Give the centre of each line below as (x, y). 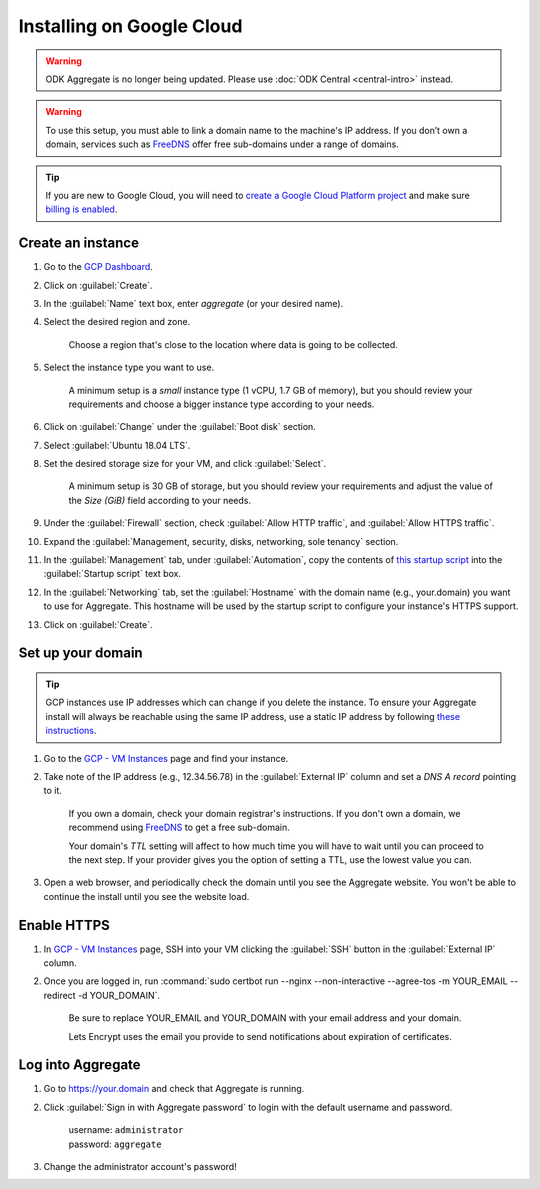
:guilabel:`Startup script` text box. (112, 574)
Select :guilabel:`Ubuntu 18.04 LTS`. (117, 445)
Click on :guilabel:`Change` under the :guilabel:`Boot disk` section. (180, 427)
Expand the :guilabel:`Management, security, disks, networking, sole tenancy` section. (221, 541)
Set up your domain (81, 653)
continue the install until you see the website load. (146, 896)
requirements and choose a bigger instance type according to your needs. (221, 404)
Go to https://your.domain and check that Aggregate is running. (174, 1089)
